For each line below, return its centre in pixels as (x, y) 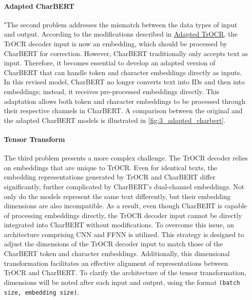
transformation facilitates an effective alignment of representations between (116, 263)
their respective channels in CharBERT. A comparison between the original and (123, 110)
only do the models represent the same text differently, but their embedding (117, 196)
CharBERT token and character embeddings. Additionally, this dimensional (117, 253)
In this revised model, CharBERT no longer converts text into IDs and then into (124, 82)
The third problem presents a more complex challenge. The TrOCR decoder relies (126, 158)
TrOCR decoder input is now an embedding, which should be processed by (116, 43)
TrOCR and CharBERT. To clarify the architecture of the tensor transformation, (125, 272)
